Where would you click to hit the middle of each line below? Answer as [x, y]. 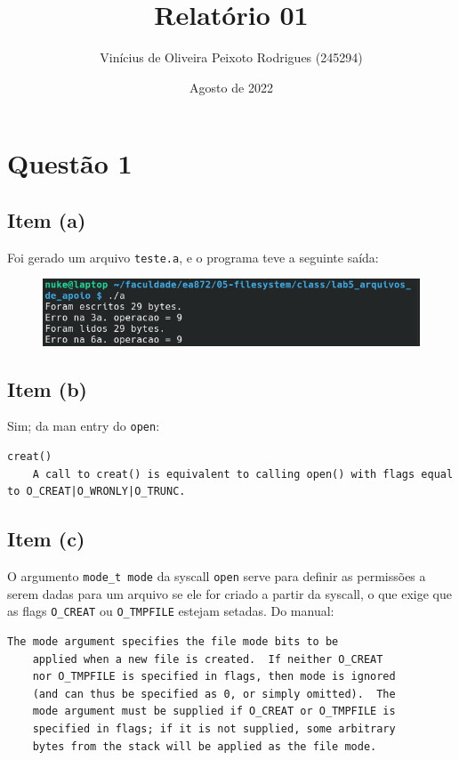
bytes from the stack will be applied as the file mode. [205, 746]
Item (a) [47, 219]
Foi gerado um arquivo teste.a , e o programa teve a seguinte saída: [193, 257]
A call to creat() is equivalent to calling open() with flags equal [243, 474]
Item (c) [46, 539]
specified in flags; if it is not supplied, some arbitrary [214, 728]
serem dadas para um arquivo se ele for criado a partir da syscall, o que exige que [229, 593]
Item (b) [47, 388]
